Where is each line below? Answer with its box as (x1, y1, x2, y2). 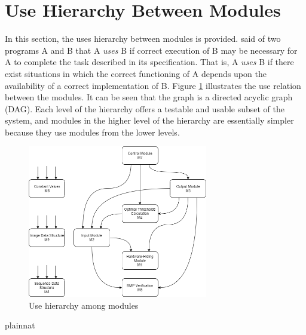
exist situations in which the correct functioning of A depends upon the (5, 67, 267, 79)
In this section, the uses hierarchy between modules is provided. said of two (5, 32, 281, 45)
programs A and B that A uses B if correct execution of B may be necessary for (5, 44, 298, 56)
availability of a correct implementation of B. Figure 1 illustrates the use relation (5, 79, 301, 91)
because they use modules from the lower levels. (5, 125, 180, 138)
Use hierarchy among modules (29, 299, 139, 311)
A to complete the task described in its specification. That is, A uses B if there (5, 56, 294, 68)
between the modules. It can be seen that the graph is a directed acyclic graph (5, 91, 293, 103)
